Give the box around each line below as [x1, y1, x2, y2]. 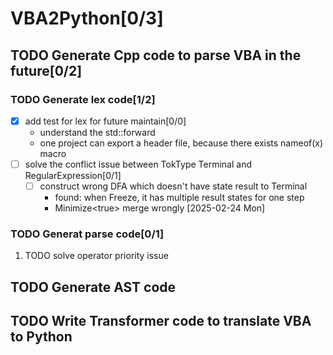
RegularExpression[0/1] [24, 170, 122, 181]
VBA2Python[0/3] [10, 7, 164, 30]
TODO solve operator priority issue [24, 250, 169, 262]
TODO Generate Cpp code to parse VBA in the [10, 47, 302, 64]
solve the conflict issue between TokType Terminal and [24, 158, 252, 170]
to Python [10, 328, 73, 346]
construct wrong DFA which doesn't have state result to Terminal [39, 180, 308, 192]
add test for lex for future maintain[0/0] [24, 115, 187, 127]
